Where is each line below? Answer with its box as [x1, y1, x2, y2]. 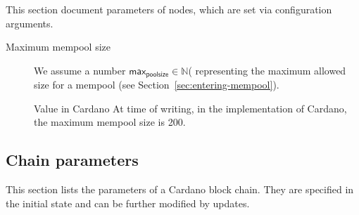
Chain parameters [6, 149, 139, 171]
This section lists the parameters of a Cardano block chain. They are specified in [6, 182, 354, 197]
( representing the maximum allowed [188, 63, 346, 77]
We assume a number [34, 63, 126, 77]
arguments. [6, 15, 53, 30]
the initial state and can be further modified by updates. [6, 195, 250, 210]
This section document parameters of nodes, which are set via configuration [6, 2, 332, 16]
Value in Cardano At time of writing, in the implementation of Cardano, [34, 100, 347, 115]
